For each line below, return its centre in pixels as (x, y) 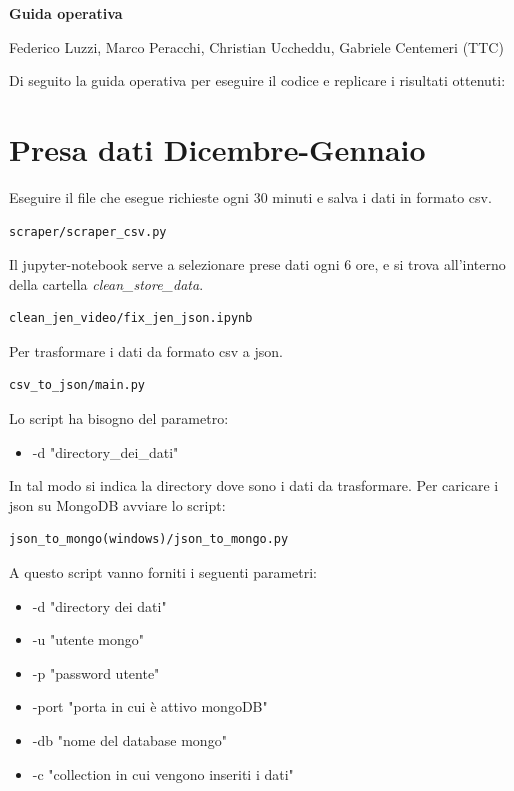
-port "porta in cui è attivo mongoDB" (150, 706)
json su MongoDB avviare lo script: (117, 504)
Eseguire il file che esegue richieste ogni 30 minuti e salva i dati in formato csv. (250, 196)
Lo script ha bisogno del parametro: (119, 418)
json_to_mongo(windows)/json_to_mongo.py (149, 539)
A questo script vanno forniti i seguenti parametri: (163, 572)
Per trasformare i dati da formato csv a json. (146, 350)
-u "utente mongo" (88, 639)
